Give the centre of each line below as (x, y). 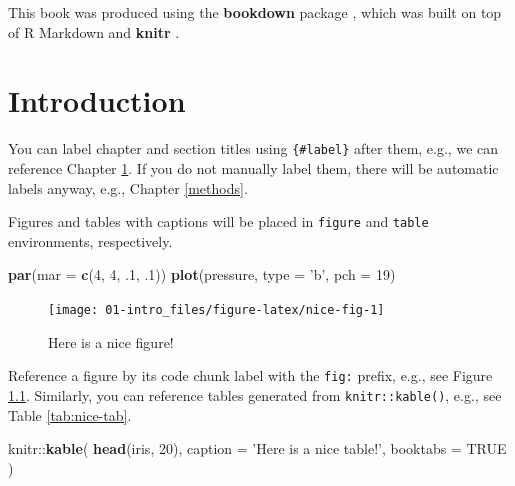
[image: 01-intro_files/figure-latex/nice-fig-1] (216, 310)
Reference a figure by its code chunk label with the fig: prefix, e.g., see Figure (250, 375)
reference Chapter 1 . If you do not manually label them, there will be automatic (253, 167)
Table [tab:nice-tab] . (70, 414)
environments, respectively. (90, 240)
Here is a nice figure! (111, 341)
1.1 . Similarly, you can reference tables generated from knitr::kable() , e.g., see (255, 394)
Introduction (97, 100)
